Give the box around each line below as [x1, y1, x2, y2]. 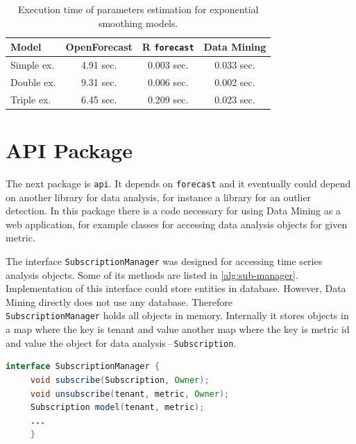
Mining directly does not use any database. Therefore [6, 294, 233, 309]
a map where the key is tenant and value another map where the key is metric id [6, 322, 350, 336]
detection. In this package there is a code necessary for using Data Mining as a [6, 203, 341, 218]
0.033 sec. [214, 58, 255, 72]
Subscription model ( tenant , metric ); [30, 402, 205, 413]
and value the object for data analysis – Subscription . [6, 335, 237, 350]
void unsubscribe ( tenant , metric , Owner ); [30, 388, 230, 399]
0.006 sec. [147, 74, 189, 89]
